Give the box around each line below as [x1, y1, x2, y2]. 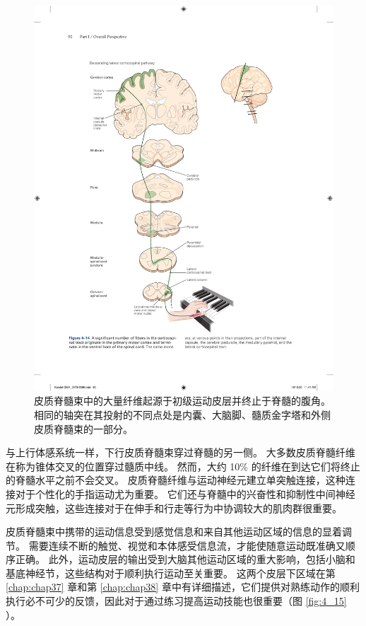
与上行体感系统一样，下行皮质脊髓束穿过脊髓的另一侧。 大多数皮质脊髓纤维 [6, 445, 355, 460]
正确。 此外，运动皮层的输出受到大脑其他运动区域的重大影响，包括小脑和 [15, 552, 355, 567]
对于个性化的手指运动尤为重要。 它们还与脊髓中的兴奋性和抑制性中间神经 [15, 486, 355, 501]
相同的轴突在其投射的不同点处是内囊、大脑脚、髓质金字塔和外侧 [34, 407, 331, 422]
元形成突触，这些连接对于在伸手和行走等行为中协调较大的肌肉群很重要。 [6, 500, 342, 515]
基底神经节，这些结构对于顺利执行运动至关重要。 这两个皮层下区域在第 [6, 565, 336, 580]
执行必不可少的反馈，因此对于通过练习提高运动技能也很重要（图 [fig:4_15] [6, 593, 347, 608]
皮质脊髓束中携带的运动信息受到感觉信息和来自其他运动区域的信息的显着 [6, 524, 342, 539]
